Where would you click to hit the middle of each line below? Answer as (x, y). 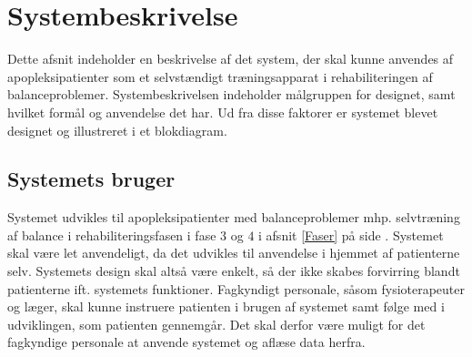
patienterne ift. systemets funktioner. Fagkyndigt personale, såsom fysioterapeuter (236, 288)
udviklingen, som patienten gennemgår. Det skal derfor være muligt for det (216, 324)
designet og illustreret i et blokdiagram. (117, 130)
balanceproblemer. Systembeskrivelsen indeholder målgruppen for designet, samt (231, 94)
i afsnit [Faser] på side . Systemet (351, 235)
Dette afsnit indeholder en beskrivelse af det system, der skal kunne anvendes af (231, 59)
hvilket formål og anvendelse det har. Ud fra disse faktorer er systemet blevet (223, 112)
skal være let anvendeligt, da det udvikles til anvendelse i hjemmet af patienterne (234, 253)
